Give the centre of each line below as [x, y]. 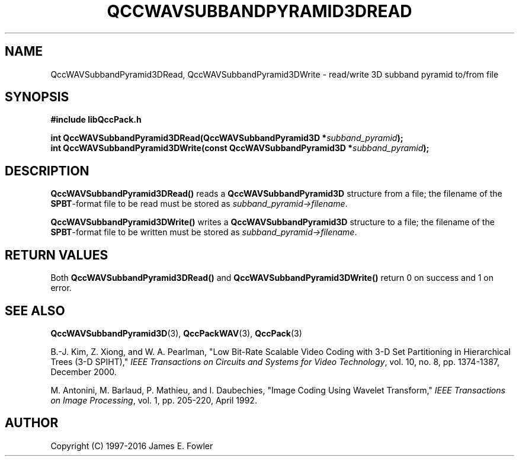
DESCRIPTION [47, 171]
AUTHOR [32, 423]
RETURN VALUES [57, 255]
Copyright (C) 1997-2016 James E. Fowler [132, 446]
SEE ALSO [35, 310]
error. [61, 288]
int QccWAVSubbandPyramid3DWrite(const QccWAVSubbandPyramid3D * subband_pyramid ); [240, 148]
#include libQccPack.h [96, 120]
